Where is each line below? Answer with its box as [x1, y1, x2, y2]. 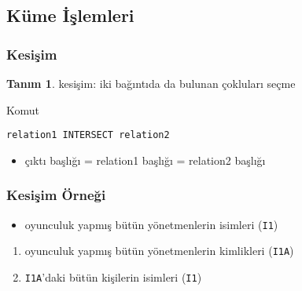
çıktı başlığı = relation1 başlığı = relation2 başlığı [24, 151, 266, 168]
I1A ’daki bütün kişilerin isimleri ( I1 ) [24, 268, 202, 285]
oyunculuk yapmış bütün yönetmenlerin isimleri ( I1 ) [24, 216, 278, 232]
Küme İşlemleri [6, 3, 134, 27]
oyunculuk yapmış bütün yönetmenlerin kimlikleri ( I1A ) [24, 242, 294, 259]
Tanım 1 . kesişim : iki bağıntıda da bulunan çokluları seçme [6, 75, 296, 91]
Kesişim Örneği [6, 185, 106, 205]
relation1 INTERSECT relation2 [6, 129, 170, 141]
